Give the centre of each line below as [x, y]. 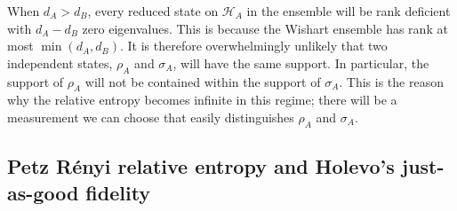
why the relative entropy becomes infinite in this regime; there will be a [202, 100]
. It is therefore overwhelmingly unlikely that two [254, 46]
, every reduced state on [153, 11]
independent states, [60, 63]
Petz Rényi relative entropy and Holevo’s [201, 166]
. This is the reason [391, 81]
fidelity [118, 192]
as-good [43, 192]
